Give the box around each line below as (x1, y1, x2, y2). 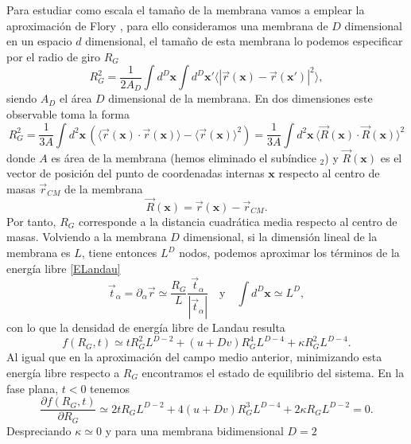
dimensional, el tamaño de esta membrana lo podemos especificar (85, 33, 403, 49)
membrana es (6, 244, 71, 261)
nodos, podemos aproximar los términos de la (179, 244, 400, 261)
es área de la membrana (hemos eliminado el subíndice (51, 149, 316, 166)
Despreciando (6, 422, 72, 438)
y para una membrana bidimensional (105, 422, 284, 438)
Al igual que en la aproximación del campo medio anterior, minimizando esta (6, 349, 382, 365)
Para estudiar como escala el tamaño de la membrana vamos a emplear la (6, 2, 365, 18)
